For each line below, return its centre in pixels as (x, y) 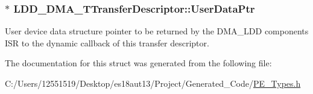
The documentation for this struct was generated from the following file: (138, 63)
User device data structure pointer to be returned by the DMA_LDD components (157, 31)
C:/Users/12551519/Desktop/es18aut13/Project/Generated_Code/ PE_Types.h (153, 83)
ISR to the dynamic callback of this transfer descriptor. (107, 42)
